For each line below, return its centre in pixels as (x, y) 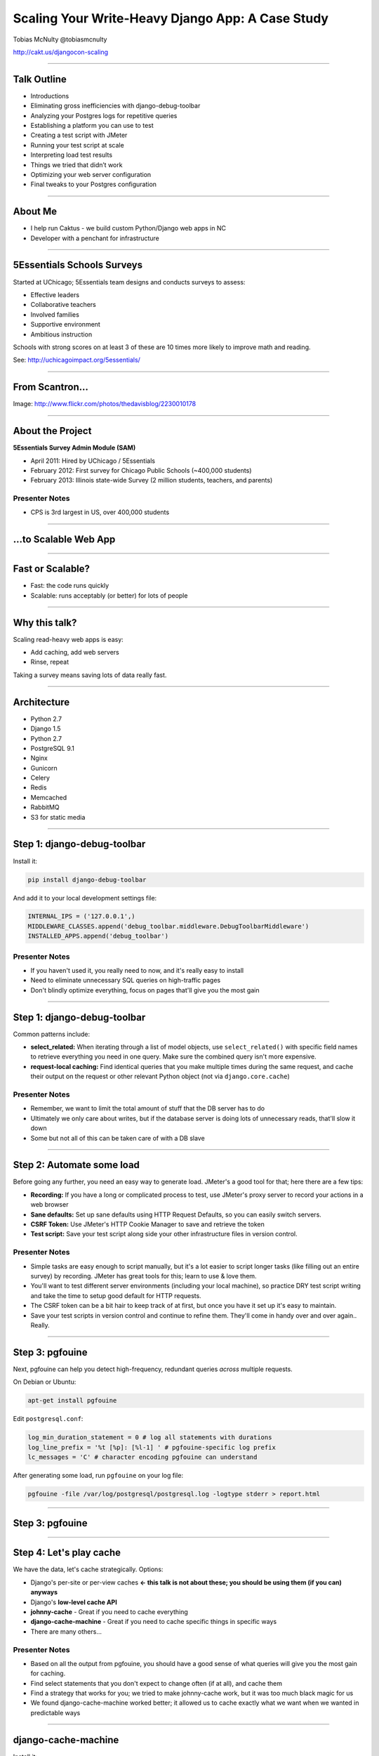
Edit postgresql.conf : (48, 1419)
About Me (35, 212)
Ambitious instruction (61, 334)
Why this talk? (45, 623)
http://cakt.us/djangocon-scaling (61, 52)
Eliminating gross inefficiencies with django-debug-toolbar (115, 106)
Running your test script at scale (77, 145)
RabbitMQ (45, 807)
